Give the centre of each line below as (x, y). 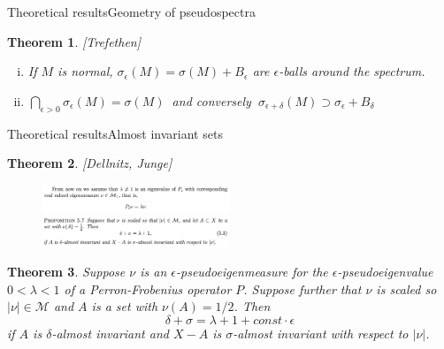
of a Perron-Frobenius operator (148, 288)
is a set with (125, 306)
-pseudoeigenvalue (385, 272)
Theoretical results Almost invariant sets (115, 133)
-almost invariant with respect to (321, 333)
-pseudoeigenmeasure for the (252, 272)
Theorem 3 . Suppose (66, 272)
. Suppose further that (302, 288)
